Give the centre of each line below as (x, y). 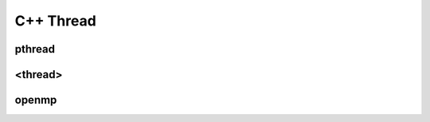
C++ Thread (56, 21)
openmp (36, 100)
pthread (35, 49)
